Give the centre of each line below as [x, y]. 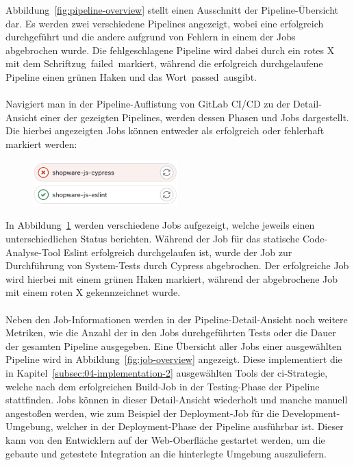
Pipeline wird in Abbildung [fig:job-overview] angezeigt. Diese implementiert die [174, 359]
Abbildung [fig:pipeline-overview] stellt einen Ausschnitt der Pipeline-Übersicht [172, 10]
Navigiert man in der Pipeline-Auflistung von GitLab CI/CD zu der [148, 104]
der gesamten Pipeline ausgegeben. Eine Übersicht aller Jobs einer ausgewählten [174, 345]
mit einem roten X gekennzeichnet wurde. [93, 292]
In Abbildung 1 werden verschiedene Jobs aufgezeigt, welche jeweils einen [160, 225]
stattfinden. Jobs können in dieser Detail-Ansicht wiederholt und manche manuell [177, 400]
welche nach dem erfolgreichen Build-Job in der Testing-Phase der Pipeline [163, 386]
